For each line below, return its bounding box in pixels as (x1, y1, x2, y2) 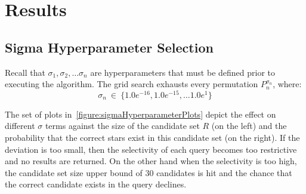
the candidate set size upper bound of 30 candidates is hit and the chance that (5, 166, 292, 178)
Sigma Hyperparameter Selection (5, 38, 214, 56)
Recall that (5, 66, 45, 78)
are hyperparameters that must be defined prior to (90, 66, 275, 78)
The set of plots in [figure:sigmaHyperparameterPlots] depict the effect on (5, 107, 276, 120)
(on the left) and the (211, 119, 287, 132)
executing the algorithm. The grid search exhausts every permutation (5, 78, 258, 90)
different (5, 119, 35, 132)
